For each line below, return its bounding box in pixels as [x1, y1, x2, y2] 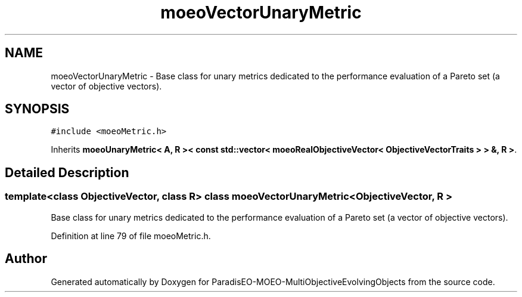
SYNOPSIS [5, 101, 70, 117]
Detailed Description [5, 165, 129, 180]
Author [5, 251, 47, 267]
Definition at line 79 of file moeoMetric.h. [51, 230, 211, 241]
